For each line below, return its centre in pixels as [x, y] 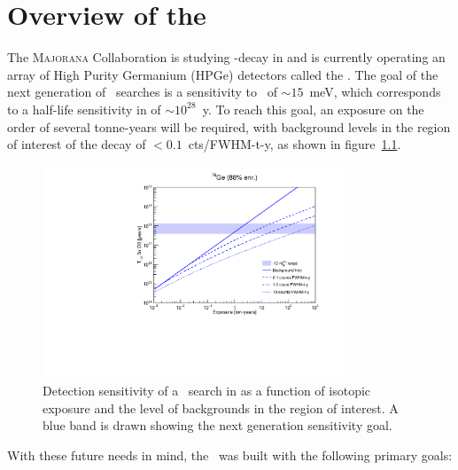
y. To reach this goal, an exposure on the [313, 109]
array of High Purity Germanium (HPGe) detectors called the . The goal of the [223, 74]
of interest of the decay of [77, 144]
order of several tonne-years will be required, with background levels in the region [229, 126]
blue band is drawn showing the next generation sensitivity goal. [217, 425]
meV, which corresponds [375, 92]
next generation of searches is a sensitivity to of [142, 92]
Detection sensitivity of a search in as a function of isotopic [207, 390]
